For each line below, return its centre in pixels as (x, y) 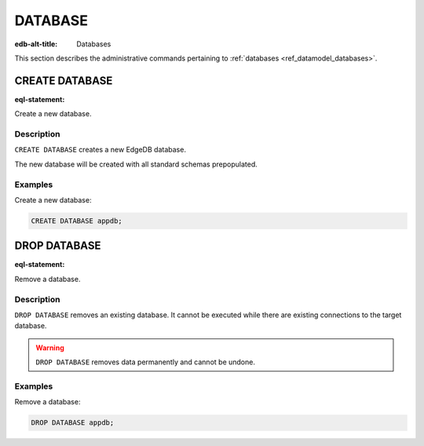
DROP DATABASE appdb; (73, 423)
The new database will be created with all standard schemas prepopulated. (136, 164)
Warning (50, 347)
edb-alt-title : (36, 44)
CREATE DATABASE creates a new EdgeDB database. (100, 150)
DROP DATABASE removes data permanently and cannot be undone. (145, 362)
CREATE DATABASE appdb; (77, 221)
